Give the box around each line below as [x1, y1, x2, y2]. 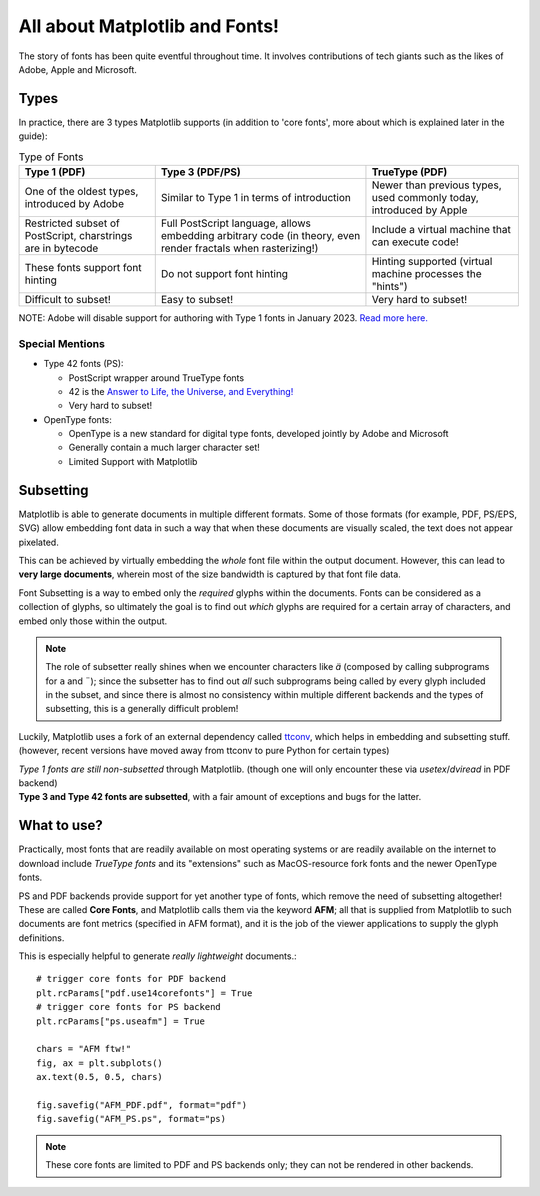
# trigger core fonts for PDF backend [36, 973, 227, 985]
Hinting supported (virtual [371, 255, 493, 268]
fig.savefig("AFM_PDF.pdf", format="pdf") [36, 1099, 248, 1110]
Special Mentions [18, 336, 105, 350]
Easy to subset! [160, 293, 234, 306]
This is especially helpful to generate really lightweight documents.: [18, 950, 297, 962]
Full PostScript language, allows [160, 216, 312, 230]
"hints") [371, 280, 409, 293]
